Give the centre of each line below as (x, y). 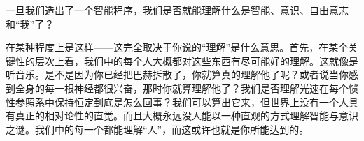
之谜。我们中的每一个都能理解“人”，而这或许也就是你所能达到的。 (157, 129)
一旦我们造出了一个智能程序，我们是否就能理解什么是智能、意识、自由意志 (177, 10)
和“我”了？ (30, 23)
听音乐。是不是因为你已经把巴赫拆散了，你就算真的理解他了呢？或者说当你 (177, 74)
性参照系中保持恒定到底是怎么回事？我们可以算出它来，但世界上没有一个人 (177, 102)
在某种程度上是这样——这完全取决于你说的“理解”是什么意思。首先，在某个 (177, 47)
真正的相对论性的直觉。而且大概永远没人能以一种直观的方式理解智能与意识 (187, 116)
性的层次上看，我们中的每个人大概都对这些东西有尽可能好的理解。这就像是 (187, 60)
